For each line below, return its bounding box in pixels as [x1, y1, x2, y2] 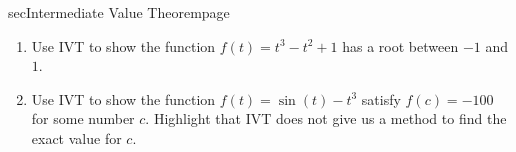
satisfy [361, 88, 401, 109]
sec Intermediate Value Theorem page [8, 2, 230, 22]
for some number [31, 108, 135, 129]
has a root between [342, 35, 459, 56]
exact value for [31, 127, 122, 148]
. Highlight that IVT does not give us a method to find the [145, 108, 507, 129]
